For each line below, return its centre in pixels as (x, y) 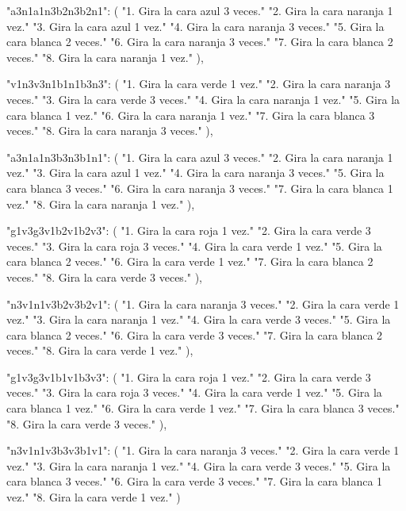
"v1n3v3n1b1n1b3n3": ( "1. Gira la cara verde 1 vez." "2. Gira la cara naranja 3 (199, 84)
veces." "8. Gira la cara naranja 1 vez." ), (105, 57)
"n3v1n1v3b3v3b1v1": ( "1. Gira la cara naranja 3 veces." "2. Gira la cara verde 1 (203, 450)
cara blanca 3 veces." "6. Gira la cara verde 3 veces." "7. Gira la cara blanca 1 (195, 481)
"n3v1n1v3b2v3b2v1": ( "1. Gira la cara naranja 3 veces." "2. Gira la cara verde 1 (203, 304)
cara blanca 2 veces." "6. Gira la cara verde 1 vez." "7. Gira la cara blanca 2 (190, 261)
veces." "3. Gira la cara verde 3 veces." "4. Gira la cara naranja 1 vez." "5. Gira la (203, 99)
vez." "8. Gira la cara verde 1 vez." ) (94, 497)
